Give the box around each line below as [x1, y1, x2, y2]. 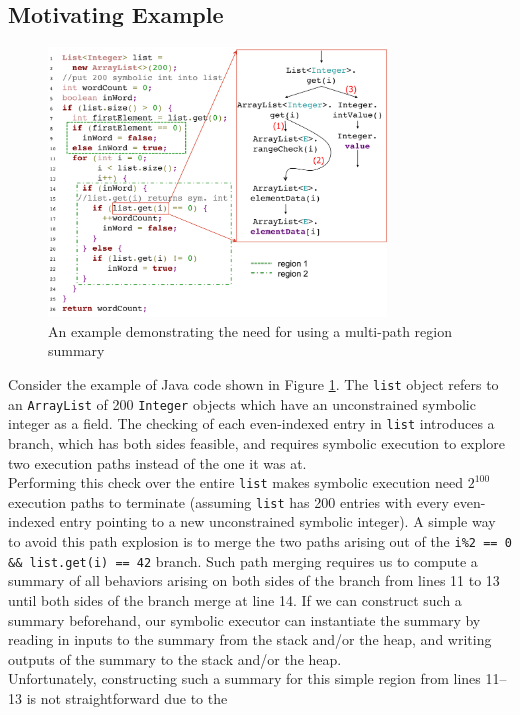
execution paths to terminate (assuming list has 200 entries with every [8, 491, 449, 512]
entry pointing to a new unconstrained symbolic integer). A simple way [59, 511, 496, 532]
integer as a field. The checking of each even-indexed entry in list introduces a [8, 413, 495, 434]
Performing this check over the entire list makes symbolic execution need [8, 472, 463, 493]
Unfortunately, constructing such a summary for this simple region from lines [8, 668, 481, 689]
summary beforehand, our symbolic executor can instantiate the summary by [8, 609, 481, 630]
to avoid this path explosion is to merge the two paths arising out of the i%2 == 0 [8, 531, 512, 551]
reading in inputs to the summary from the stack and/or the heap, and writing [8, 629, 492, 650]
